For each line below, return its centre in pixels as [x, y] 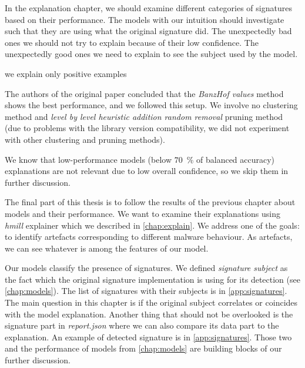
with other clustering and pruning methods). [85, 139]
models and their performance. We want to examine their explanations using [143, 213]
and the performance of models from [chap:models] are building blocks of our [143, 348]
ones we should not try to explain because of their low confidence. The [132, 42]
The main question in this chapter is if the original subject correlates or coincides [151, 302]
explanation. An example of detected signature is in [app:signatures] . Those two [148, 337]
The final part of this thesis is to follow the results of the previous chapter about [150, 202]
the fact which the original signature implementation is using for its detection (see [152, 279]
